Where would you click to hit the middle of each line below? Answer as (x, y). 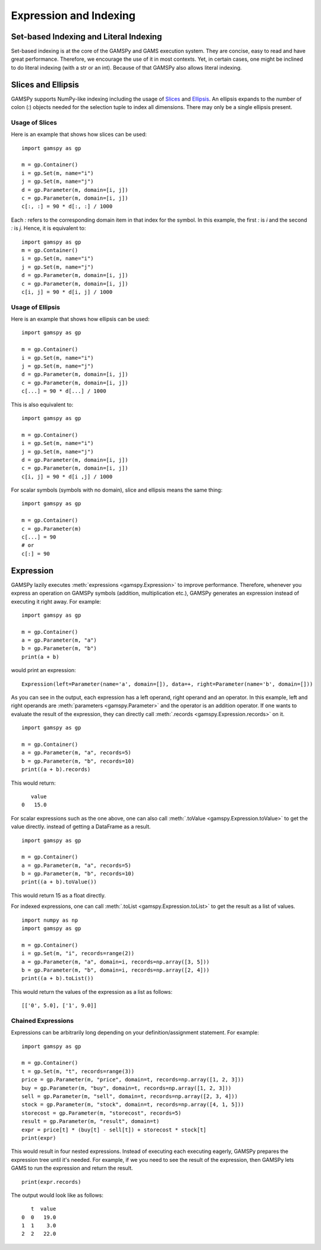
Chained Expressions (43, 1021)
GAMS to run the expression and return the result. (72, 1168)
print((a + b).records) (56, 769)
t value (43, 1209)
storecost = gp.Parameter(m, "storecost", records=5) (101, 1113)
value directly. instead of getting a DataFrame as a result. (81, 827)
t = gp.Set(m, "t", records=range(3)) (78, 1071)
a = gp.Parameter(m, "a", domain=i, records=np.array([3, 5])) (116, 962)
